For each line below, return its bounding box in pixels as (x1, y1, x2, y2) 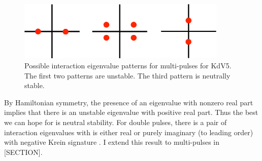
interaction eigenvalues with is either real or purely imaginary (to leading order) (4, 127, 253, 137)
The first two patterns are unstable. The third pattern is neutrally (24, 70, 231, 80)
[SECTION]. (4, 146, 43, 157)
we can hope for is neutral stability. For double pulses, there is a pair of (4, 116, 227, 127)
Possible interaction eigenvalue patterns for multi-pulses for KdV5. (24, 60, 232, 70)
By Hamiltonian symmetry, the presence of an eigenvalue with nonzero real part (4, 97, 253, 107)
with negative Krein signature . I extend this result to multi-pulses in (4, 137, 220, 147)
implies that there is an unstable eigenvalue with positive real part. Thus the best (4, 107, 258, 117)
